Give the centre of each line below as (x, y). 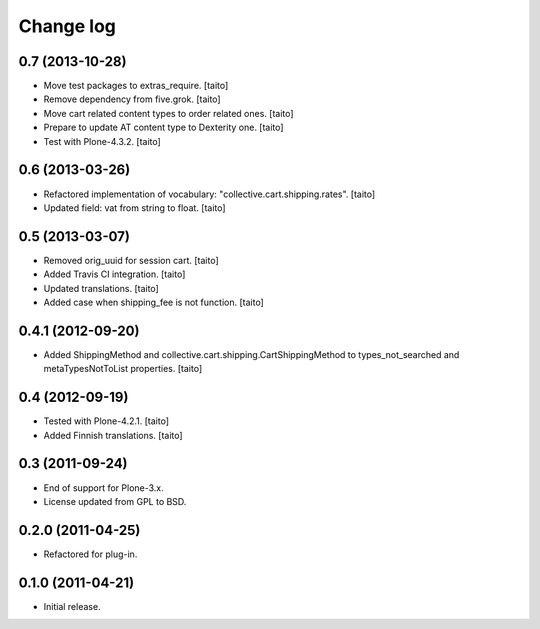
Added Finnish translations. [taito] (113, 435)
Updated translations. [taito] (101, 288)
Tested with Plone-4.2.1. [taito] (106, 421)
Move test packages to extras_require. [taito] (136, 86)
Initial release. (72, 606)
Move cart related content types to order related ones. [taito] (168, 113)
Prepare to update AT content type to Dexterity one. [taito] (163, 127)
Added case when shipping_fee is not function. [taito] (153, 302)
